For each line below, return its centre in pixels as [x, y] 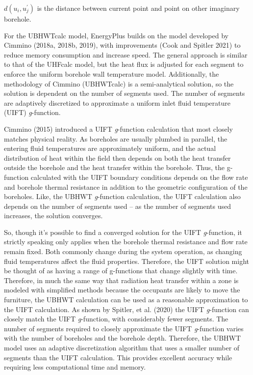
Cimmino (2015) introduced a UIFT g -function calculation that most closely [118, 129]
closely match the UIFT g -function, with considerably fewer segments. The [116, 319]
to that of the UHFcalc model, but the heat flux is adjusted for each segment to [124, 64]
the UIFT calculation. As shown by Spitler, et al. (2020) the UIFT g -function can [126, 309]
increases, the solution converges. [53, 216]
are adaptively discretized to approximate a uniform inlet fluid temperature [117, 102]
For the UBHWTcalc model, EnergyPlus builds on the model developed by [116, 35]
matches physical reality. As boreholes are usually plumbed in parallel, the [116, 138]
